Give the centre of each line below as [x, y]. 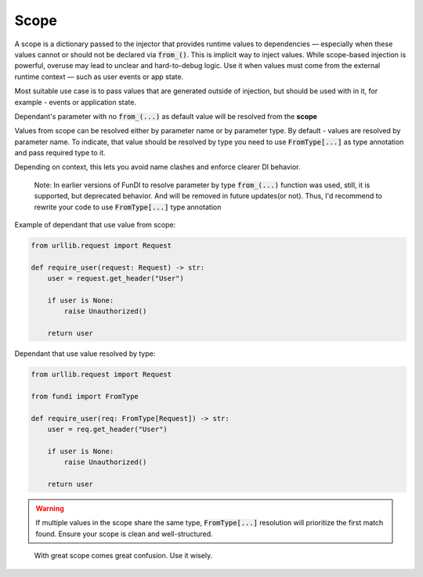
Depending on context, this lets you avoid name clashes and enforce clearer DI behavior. [157, 167]
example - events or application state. [76, 102]
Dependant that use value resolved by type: [85, 354]
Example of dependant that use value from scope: [95, 225]
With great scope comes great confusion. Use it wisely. [123, 556]
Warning [50, 508]
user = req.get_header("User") [107, 430]
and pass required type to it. [60, 153]
